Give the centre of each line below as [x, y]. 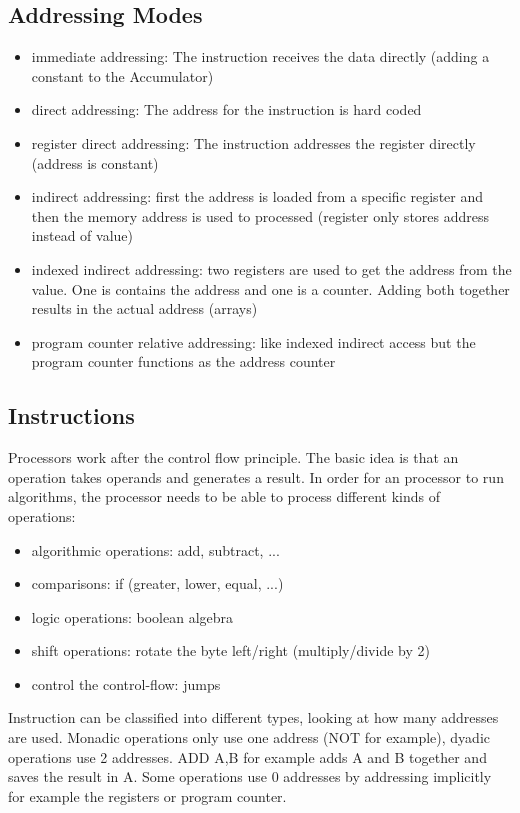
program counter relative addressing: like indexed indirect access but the [253, 341]
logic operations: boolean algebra [132, 616]
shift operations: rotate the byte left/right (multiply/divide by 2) [230, 650]
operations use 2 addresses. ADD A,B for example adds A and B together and [247, 756]
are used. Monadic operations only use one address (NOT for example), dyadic [249, 737]
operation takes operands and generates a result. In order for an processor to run [256, 476]
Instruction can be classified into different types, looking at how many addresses [253, 717]
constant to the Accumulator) [122, 75]
